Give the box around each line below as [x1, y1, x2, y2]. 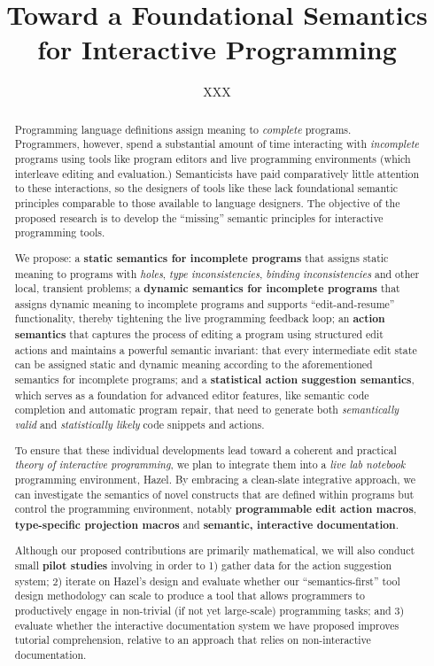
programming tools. [14, 225, 105, 240]
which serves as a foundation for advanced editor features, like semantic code [14, 387, 369, 402]
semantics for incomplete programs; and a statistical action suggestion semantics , [14, 372, 415, 388]
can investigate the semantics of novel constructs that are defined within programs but [14, 486, 415, 501]
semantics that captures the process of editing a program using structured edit [14, 327, 384, 343]
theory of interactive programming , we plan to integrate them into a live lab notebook [14, 457, 406, 472]
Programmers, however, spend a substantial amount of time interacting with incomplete [14, 136, 420, 151]
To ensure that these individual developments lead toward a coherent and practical [14, 442, 397, 457]
